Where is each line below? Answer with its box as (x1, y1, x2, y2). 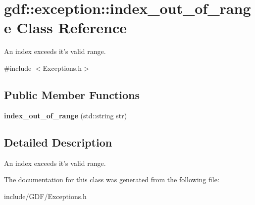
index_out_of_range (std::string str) (4, 110, 127, 120)
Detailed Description (4, 134, 112, 150)
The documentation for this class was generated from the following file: (4, 174, 219, 185)
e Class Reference (4, 17, 127, 38)
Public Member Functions (4, 87, 140, 102)
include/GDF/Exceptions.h (4, 191, 87, 201)
